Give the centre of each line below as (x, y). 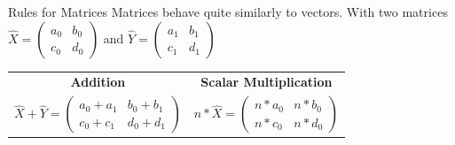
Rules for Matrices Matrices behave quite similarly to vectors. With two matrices (228, 11)
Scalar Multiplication (267, 82)
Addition (98, 82)
